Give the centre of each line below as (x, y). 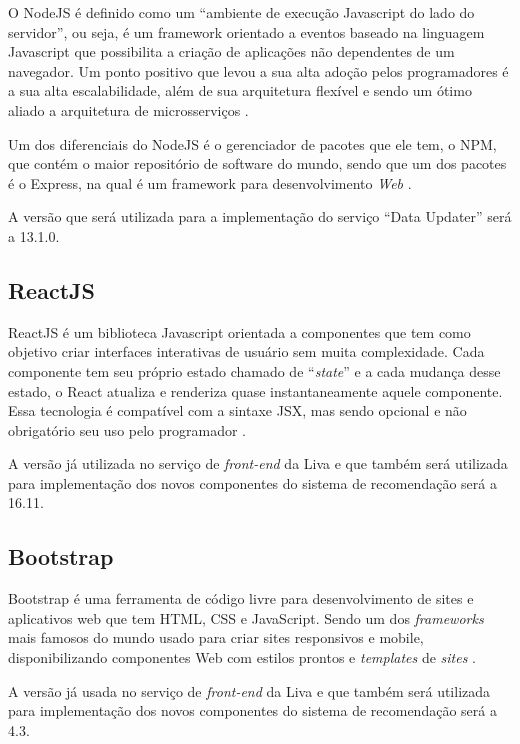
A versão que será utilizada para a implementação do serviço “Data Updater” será (260, 216)
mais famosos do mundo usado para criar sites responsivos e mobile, (216, 637)
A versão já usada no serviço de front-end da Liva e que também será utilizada (249, 690)
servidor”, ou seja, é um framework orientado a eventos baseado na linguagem (246, 31)
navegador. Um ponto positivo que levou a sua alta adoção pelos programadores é (258, 70)
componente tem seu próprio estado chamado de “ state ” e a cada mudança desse (254, 370)
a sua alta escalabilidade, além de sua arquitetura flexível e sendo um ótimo (240, 90)
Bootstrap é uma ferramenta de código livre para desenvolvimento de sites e (241, 598)
